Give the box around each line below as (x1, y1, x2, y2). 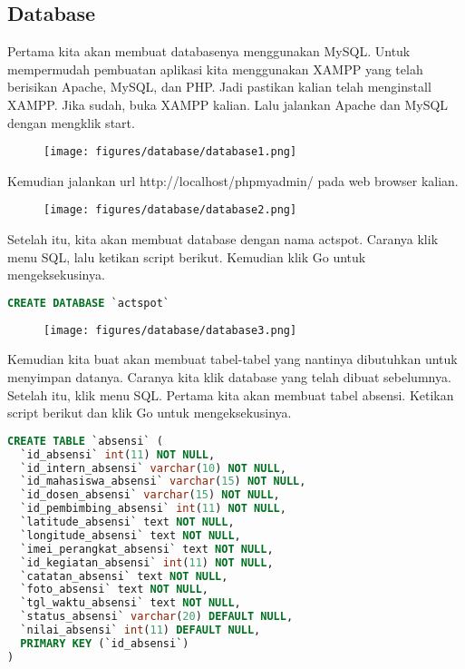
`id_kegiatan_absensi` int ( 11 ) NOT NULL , (20, 556, 274, 569)
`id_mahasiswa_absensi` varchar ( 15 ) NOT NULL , (20, 475, 306, 488)
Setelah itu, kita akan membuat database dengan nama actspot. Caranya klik (7, 230, 439, 249)
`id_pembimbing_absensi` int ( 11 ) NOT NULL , (20, 502, 286, 516)
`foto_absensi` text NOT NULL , (20, 583, 208, 596)
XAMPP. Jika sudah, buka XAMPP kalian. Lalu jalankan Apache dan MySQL (7, 94, 449, 113)
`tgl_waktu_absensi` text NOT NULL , (20, 596, 241, 610)
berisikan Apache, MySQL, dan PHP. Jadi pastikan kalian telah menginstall (7, 77, 431, 96)
